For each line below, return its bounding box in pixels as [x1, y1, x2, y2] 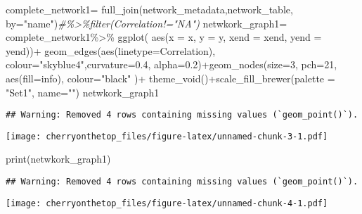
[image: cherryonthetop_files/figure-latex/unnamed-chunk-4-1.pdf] [6, 198, 328, 208]
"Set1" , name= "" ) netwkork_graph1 [6, 84, 160, 99]
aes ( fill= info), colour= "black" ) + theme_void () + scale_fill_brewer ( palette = [6, 70, 335, 85]
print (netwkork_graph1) [6, 151, 111, 166]
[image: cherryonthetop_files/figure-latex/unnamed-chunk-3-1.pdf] [6, 131, 328, 141]
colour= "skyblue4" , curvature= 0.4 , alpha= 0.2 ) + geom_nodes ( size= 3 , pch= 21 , [6, 57, 337, 72]
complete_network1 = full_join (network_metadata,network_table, [6, 2, 293, 16]
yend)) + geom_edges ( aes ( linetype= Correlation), [6, 43, 216, 58]
